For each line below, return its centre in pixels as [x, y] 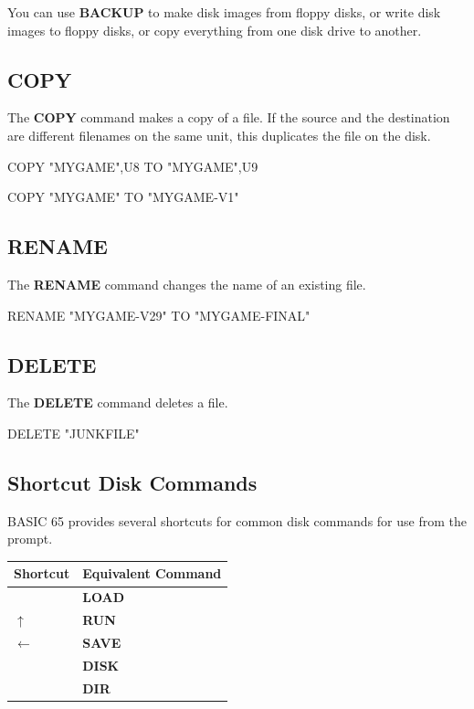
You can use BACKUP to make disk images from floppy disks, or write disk [224, 12]
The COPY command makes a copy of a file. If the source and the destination [229, 117]
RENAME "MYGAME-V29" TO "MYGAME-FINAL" [159, 315]
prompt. [30, 539]
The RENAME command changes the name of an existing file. [187, 284]
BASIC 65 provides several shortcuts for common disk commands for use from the [237, 520]
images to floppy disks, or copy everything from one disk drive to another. [215, 30]
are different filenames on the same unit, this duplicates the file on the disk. [219, 135]
